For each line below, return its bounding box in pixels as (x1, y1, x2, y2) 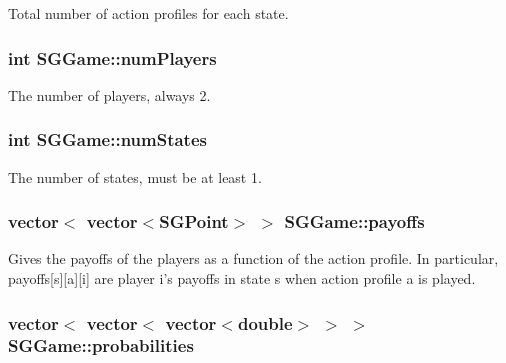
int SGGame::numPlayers (8, 45, 217, 70)
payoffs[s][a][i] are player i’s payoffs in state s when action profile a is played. (8, 268, 476, 289)
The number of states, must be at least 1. (8, 166, 262, 187)
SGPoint (159, 209, 229, 234)
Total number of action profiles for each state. (8, 3, 289, 23)
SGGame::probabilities (8, 333, 194, 358)
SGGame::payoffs (284, 209, 425, 234)
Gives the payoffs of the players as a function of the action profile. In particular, (8, 248, 499, 269)
